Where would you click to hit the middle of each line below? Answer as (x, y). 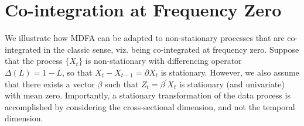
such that (122, 84)
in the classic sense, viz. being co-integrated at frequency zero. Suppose (171, 49)
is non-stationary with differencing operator (163, 61)
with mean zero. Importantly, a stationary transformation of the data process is (148, 95)
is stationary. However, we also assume (230, 72)
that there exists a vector (50, 84)
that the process (34, 61)
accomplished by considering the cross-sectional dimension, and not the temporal (150, 106)
